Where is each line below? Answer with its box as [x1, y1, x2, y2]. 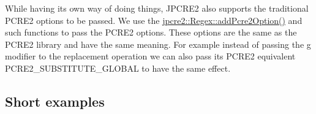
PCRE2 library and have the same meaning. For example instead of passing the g [5, 37, 311, 50]
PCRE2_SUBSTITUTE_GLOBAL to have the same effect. [5, 61, 231, 74]
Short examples [5, 91, 105, 110]
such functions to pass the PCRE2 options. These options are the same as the [5, 26, 297, 39]
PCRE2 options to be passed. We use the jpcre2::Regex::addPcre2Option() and [5, 13, 303, 26]
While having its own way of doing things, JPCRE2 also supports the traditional [5, 2, 309, 14]
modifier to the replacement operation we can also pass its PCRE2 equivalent [5, 50, 296, 63]
